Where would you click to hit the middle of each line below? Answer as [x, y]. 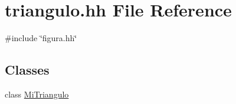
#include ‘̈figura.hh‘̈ [41, 38]
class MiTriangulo [37, 94]
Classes [27, 70]
